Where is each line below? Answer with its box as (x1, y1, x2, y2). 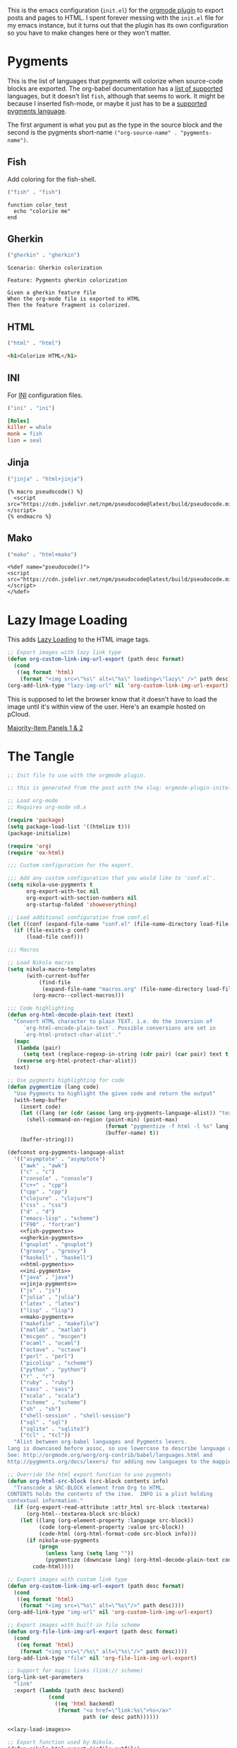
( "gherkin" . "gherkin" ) (7, 251, 80, 259)
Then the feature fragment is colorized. (7, 302, 131, 309)
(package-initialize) (7, 830, 71, 837)
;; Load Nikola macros (7, 959, 74, 966)
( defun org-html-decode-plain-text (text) (7, 1012, 134, 1019)
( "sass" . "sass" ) (20, 1386, 74, 1393)
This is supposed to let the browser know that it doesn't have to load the (7, 695, 217, 703)
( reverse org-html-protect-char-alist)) (16, 1058, 138, 1065)
